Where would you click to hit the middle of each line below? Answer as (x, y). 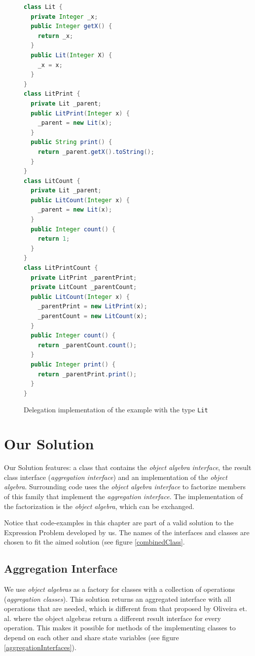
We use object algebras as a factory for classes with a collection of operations (120, 589)
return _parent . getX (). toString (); (96, 152)
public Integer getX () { (72, 26)
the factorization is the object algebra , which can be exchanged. (99, 506)
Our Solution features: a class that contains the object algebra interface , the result (128, 467)
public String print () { (72, 142)
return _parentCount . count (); (87, 345)
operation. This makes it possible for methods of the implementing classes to (120, 628)
